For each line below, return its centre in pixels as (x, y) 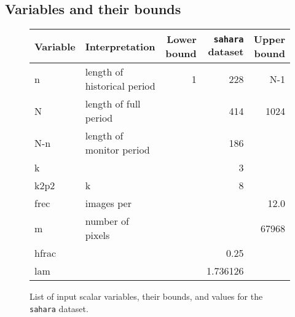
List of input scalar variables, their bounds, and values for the (146, 296)
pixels (97, 235)
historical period (120, 86)
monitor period (117, 150)
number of (107, 221)
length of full (113, 104)
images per (108, 203)
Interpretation (120, 46)
